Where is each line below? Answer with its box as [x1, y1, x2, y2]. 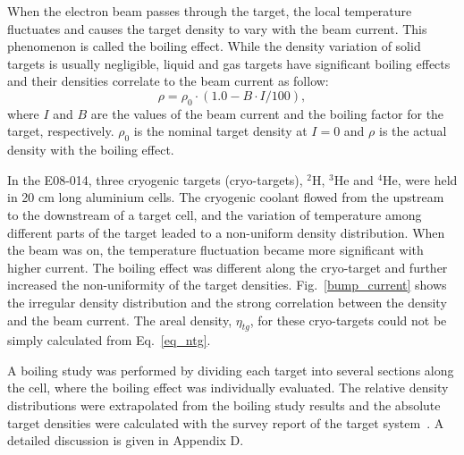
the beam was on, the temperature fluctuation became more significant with [7, 240, 424, 259]
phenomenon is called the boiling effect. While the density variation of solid [7, 37, 421, 55]
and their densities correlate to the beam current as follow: [7, 72, 329, 90]
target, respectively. [7, 122, 114, 140]
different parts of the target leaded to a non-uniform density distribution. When [7, 223, 445, 241]
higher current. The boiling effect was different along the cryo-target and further [7, 257, 448, 276]
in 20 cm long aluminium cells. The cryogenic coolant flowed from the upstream [7, 188, 444, 206]
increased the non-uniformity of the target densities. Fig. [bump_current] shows [7, 275, 447, 294]
